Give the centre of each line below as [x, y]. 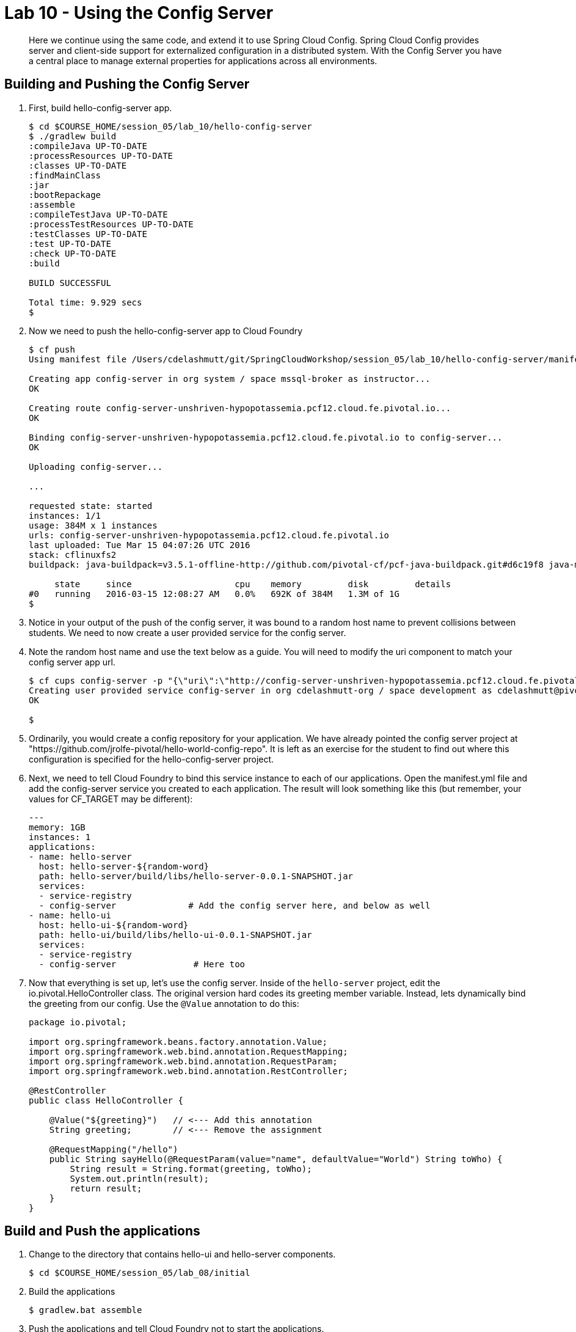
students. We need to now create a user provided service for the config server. [188, 632]
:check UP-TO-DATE [73, 253]
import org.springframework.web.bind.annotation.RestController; [188, 1071]
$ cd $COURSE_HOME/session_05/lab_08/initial [140, 1273]
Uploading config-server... [96, 467]
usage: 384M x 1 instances [93, 525]
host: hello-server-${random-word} [124, 866]
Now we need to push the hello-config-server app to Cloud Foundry [166, 331]
